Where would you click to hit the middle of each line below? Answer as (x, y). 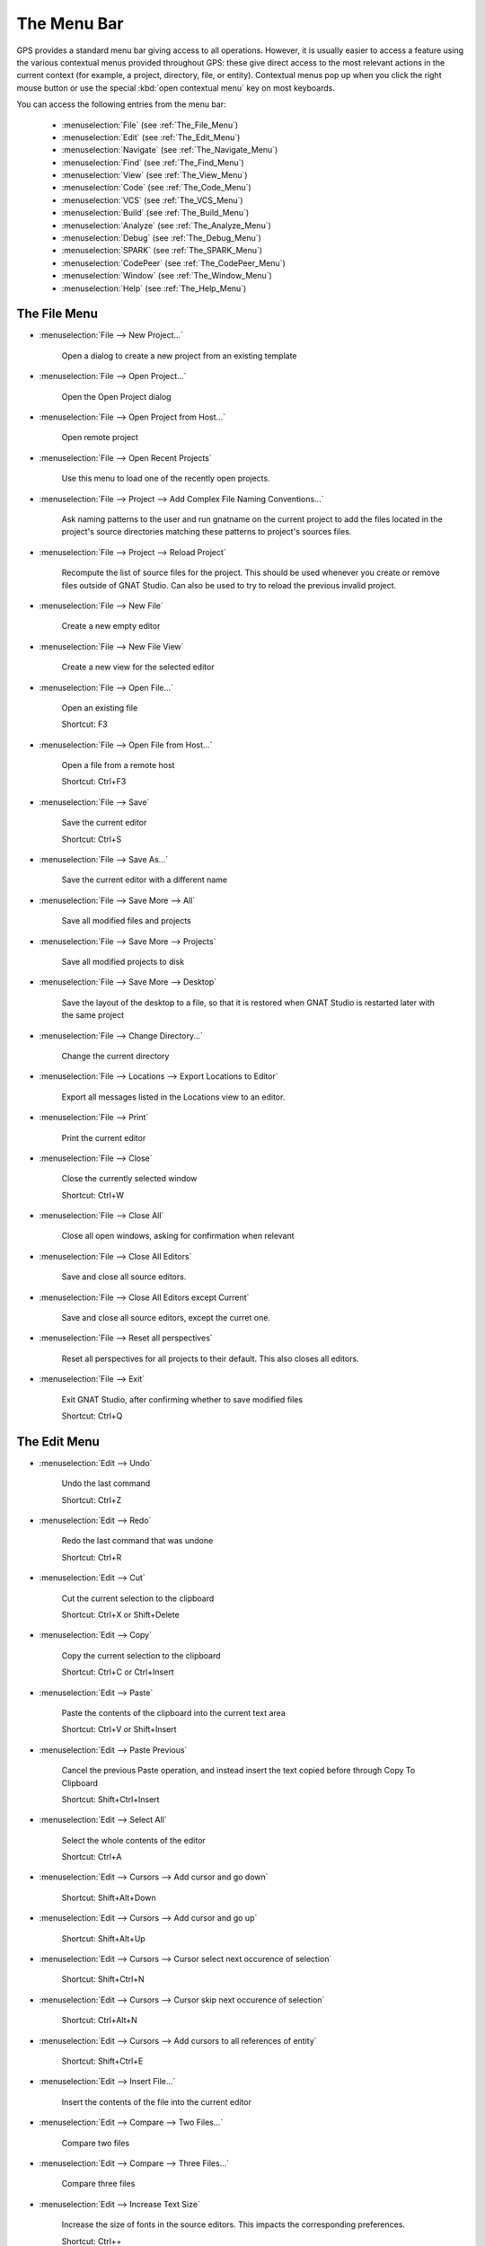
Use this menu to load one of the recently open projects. (166, 478)
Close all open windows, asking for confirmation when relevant (178, 1236)
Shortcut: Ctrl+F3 (94, 782)
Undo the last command (106, 1483)
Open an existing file (100, 707)
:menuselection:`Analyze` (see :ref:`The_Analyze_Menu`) (166, 225)
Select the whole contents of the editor (133, 1840)
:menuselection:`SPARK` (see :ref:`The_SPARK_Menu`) (162, 251)
